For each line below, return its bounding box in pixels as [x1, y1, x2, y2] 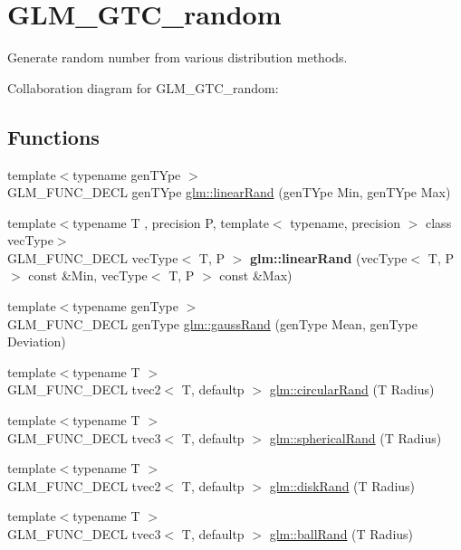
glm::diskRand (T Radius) [269, 476, 416, 495]
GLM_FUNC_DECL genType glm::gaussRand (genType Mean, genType [7, 314, 418, 333]
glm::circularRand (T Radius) [269, 380, 435, 399]
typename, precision [290, 213, 401, 232]
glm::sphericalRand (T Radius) [269, 428, 442, 447]
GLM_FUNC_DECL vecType [7, 248, 178, 267]
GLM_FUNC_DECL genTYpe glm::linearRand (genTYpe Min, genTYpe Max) [7, 183, 451, 202]
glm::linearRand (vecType [250, 248, 408, 267]
